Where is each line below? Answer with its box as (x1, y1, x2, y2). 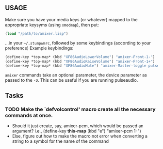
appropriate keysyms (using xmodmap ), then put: (5, 22, 99, 28)
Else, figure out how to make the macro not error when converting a (12, 133, 148, 139)
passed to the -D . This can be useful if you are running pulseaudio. (5, 77, 138, 83)
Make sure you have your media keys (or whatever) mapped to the (5, 16, 138, 22)
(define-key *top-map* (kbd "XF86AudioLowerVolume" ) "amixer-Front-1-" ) (5, 54, 155, 60)
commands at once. (5, 112, 53, 119)
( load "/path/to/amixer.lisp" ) (5, 31, 68, 36)
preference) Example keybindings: (5, 45, 74, 51)
